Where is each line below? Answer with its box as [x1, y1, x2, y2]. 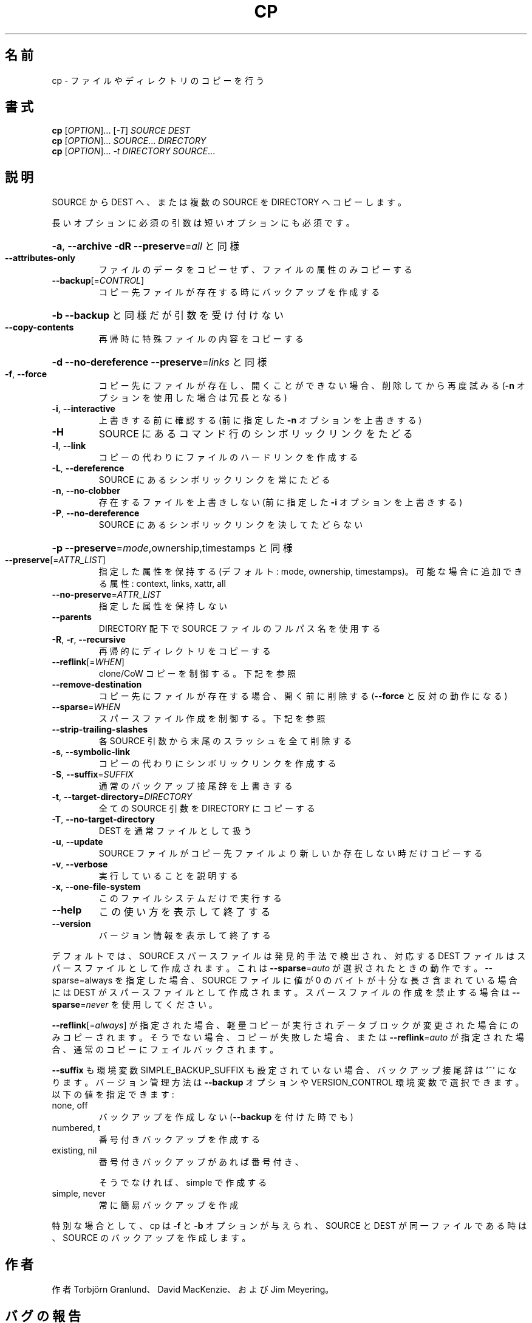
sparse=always [52, 975, 113, 986]
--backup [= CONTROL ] [52, 275, 145, 286]
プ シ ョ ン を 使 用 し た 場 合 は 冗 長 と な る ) [98, 392, 287, 403]
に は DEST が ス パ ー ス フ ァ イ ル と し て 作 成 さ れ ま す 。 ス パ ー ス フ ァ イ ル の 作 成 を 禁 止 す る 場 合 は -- [52, 987, 520, 998]
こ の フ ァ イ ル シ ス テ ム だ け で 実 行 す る [98, 893, 282, 904]
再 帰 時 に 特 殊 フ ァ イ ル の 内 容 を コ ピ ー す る [98, 333, 304, 344]
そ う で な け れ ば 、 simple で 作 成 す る [98, 1177, 267, 1188]
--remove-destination [52, 679, 142, 690]
